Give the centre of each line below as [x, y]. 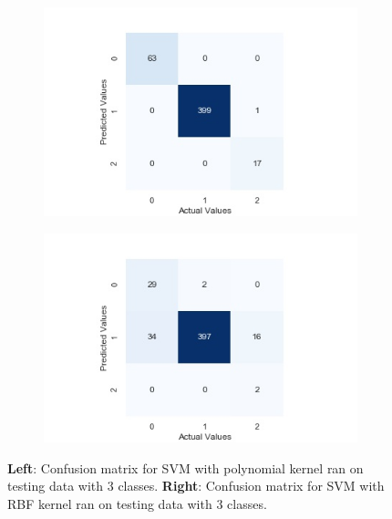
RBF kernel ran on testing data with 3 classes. [137, 504]
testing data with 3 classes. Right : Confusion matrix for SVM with [196, 486]
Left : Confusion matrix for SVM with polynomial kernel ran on [186, 467]
